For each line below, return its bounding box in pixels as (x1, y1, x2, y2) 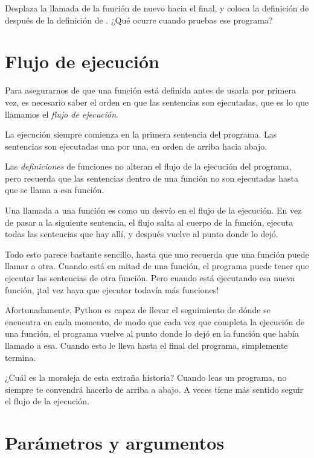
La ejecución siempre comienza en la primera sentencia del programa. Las (5, 128, 277, 141)
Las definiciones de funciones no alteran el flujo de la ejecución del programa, (5, 160, 292, 173)
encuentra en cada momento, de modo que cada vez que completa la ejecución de (5, 315, 305, 328)
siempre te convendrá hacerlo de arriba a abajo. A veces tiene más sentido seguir (5, 383, 304, 395)
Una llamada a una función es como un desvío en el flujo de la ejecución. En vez (5, 204, 302, 217)
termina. (5, 351, 36, 363)
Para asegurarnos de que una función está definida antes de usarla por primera (5, 84, 296, 97)
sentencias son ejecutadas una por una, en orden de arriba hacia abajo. (5, 139, 268, 152)
